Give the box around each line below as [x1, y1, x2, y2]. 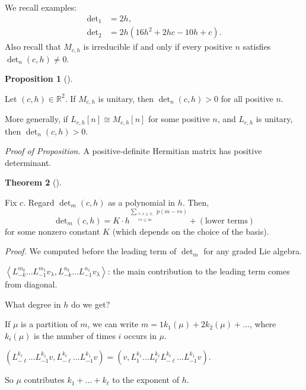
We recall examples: [5, 1, 77, 13]
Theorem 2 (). [5, 176, 62, 188]
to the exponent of [112, 373, 179, 386]
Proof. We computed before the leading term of [5, 245, 177, 257]
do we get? [71, 298, 110, 310]
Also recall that [5, 40, 61, 53]
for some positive [148, 113, 210, 125]
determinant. [5, 156, 52, 168]
